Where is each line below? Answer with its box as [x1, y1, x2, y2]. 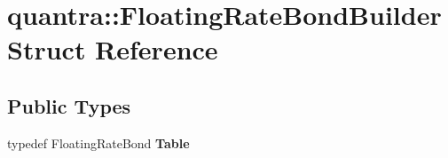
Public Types [7, 91, 131, 119]
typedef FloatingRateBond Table [7, 133, 190, 152]
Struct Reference [7, 31, 218, 67]
